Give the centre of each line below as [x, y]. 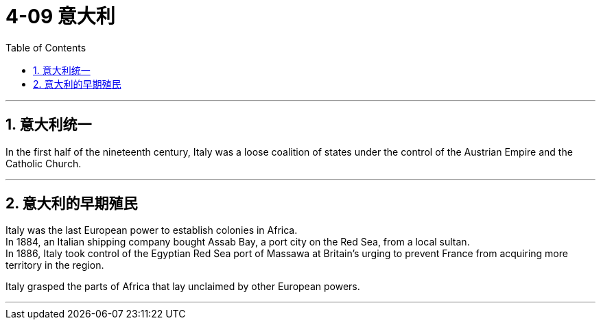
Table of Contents [46, 47]
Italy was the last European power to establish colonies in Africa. [152, 230]
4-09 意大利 [60, 16]
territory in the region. [55, 265]
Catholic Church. [44, 163]
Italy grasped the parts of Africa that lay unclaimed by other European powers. [183, 287]
